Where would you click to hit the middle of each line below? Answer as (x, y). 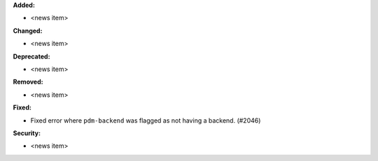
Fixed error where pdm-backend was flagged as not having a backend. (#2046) (146, 120)
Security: (27, 133)
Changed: (28, 31)
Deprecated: (31, 56)
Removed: (28, 82)
